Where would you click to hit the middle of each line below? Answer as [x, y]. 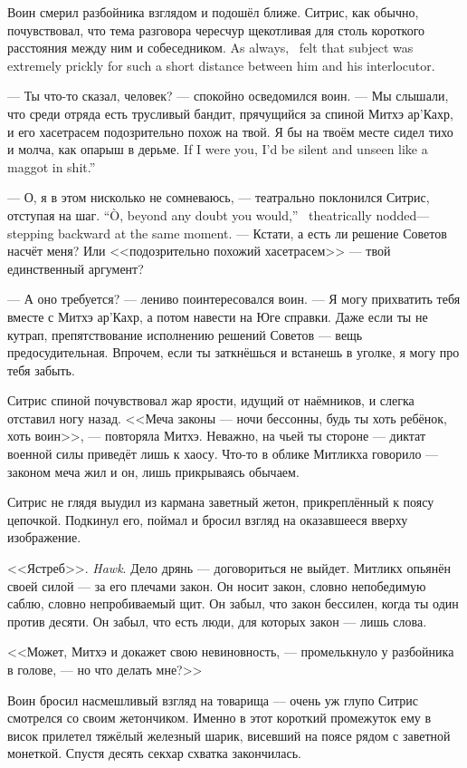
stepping [31, 233]
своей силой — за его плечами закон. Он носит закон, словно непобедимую [217, 585]
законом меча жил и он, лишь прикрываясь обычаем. [153, 471]
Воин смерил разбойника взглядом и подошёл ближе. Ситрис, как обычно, [213, 12]
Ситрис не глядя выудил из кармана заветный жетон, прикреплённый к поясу [221, 502]
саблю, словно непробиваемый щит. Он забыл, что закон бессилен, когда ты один [233, 603]
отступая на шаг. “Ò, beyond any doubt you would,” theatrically [190, 214]
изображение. [44, 537]
